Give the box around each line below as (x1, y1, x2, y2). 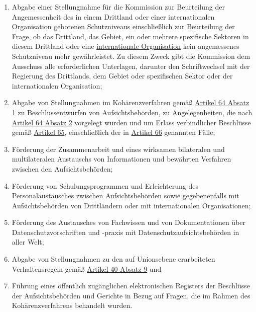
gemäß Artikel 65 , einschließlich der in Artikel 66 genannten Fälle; (12, 127, 215, 137)
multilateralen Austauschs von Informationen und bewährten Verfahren (12, 153, 231, 164)
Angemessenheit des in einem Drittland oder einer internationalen (12, 11, 215, 22)
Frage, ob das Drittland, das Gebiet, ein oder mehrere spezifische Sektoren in (12, 31, 249, 41)
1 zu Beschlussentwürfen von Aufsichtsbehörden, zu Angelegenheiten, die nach (12, 107, 252, 117)
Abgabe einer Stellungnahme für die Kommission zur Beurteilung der (12, 2, 225, 12)
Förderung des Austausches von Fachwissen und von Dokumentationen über (12, 217, 246, 227)
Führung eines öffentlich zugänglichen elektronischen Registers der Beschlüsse (12, 280, 250, 291)
